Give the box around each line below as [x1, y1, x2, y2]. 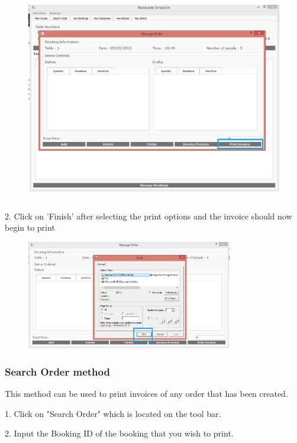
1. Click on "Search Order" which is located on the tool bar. [5, 407, 221, 419]
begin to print [5, 221, 55, 234]
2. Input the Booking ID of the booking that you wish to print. [5, 427, 234, 439]
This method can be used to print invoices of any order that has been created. [5, 387, 288, 399]
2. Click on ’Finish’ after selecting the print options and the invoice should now [5, 209, 292, 222]
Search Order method [5, 364, 110, 379]
